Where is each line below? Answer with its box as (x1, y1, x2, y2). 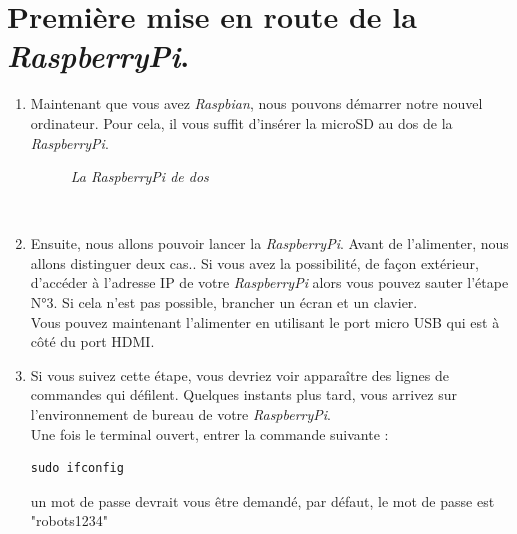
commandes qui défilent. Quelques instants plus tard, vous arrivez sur (30, 384, 457, 405)
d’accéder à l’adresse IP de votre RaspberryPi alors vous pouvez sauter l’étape (30, 272, 509, 293)
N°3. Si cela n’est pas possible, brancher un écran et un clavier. (30, 292, 418, 313)
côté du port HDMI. (30, 331, 155, 352)
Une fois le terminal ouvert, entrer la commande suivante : (30, 423, 389, 444)
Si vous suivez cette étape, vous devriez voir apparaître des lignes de (30, 364, 449, 385)
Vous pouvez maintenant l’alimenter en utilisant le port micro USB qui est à (30, 311, 500, 332)
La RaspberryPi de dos (70, 166, 209, 187)
